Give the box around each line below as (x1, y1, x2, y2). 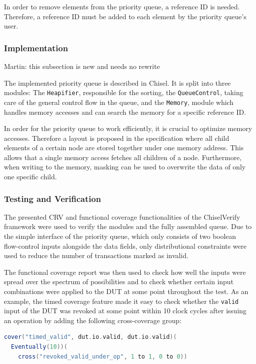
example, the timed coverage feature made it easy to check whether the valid (4, 296, 239, 306)
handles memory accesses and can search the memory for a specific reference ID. (4, 106, 246, 117)
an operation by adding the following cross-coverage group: (4, 315, 182, 325)
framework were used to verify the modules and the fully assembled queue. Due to (4, 221, 252, 232)
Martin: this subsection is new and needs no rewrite (4, 61, 160, 71)
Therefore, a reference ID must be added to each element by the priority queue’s (4, 11, 247, 21)
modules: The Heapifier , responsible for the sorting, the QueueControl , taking (4, 87, 244, 98)
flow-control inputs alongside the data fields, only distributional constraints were (4, 240, 247, 251)
